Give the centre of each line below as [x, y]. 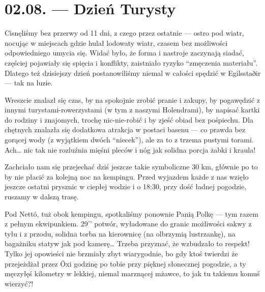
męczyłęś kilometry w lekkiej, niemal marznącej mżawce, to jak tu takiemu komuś [132, 273]
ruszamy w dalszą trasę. [42, 197]
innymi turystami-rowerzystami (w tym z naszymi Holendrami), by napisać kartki [132, 110]
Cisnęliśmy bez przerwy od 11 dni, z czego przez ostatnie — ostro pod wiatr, [124, 33]
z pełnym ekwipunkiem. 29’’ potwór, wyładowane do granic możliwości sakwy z [128, 224]
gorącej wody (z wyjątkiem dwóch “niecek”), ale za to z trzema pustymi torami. [129, 140]
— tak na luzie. [29, 83]
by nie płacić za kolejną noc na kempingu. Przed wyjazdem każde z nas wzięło [127, 176]
